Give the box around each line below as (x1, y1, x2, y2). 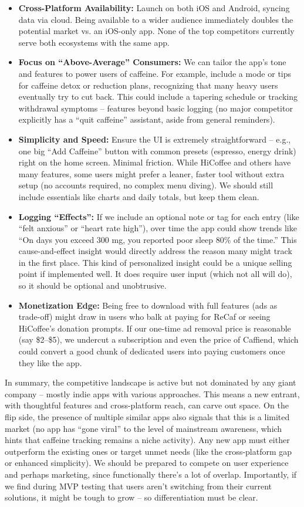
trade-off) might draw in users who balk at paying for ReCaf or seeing (18, 310, 271, 323)
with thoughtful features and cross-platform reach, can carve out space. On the (5, 399, 289, 411)
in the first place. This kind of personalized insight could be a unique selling (18, 256, 292, 268)
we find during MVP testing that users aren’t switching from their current (5, 479, 272, 492)
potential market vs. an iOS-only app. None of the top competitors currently (18, 25, 295, 37)
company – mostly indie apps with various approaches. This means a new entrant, (5, 387, 300, 400)
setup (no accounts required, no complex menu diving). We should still (18, 179, 273, 191)
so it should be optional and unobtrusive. (18, 279, 167, 292)
